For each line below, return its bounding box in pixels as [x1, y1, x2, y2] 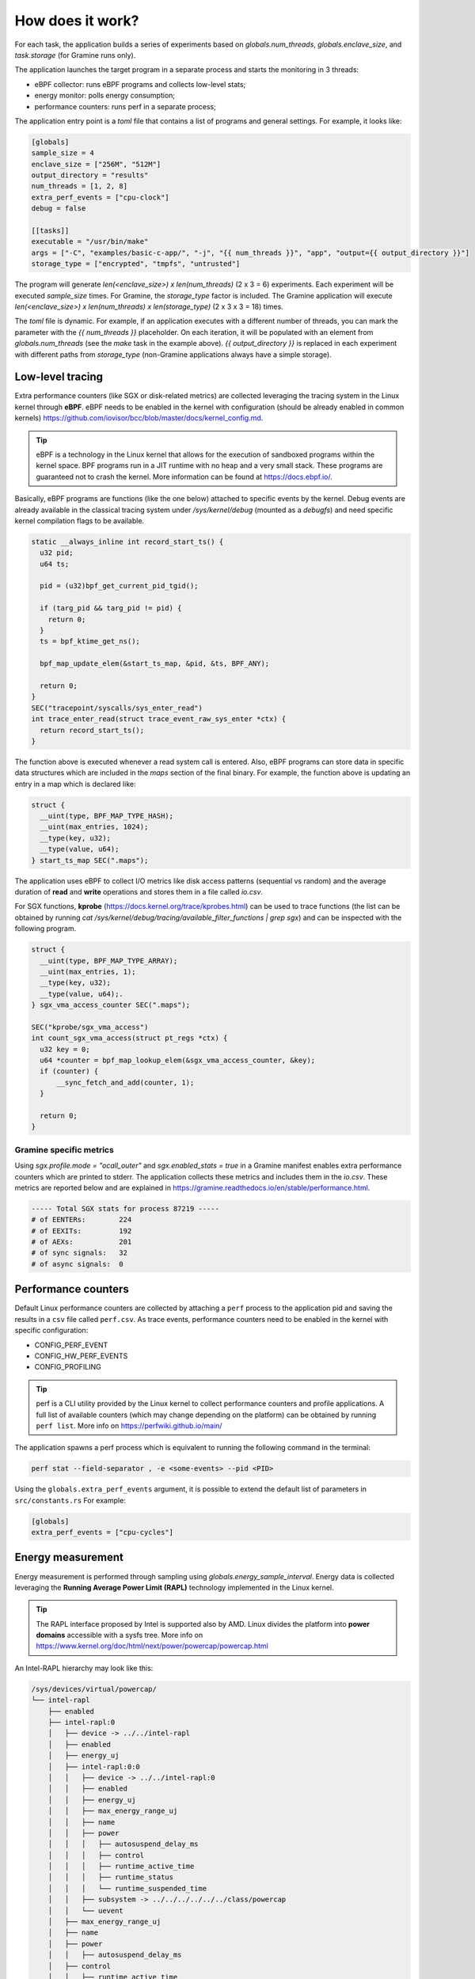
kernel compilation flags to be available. [14, 515, 145, 526]
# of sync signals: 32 [31, 1248, 128, 1258]
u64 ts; [40, 559, 70, 568]
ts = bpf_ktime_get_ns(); [40, 637, 140, 646]
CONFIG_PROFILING [34, 1362, 102, 1372]
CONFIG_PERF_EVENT [34, 1340, 108, 1350]
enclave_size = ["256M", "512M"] [31, 159, 161, 169]
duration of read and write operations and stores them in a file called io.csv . [14, 887, 264, 897]
